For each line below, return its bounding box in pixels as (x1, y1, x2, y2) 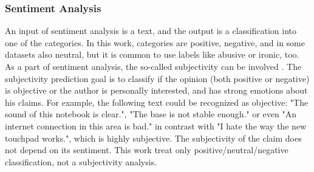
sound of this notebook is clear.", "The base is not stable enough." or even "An (5, 108, 296, 120)
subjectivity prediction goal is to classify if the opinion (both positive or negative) (5, 72, 310, 84)
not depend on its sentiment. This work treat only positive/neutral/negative (5, 143, 288, 156)
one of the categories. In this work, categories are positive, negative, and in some (5, 36, 305, 49)
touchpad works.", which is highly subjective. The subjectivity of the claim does (5, 131, 302, 144)
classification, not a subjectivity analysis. (5, 155, 157, 168)
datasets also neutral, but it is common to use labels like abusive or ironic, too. (5, 48, 299, 61)
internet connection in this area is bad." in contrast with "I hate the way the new (5, 119, 307, 132)
